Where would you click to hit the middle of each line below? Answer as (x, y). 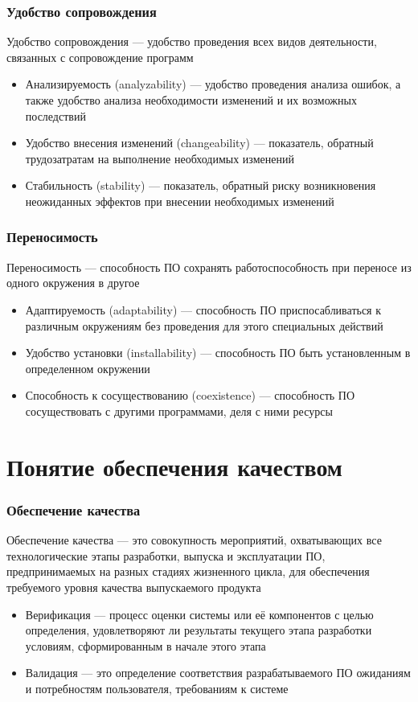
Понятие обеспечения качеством (174, 466)
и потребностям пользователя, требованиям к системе (157, 688)
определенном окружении (88, 368)
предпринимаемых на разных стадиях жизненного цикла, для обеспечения (188, 571)
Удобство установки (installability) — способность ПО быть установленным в (218, 353)
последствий (55, 115)
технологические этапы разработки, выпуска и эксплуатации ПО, (166, 555)
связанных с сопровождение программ (100, 57)
